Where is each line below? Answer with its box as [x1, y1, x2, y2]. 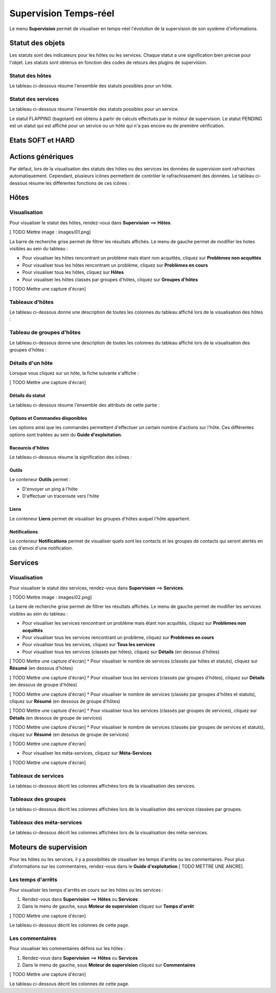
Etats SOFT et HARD [9, 136, 75, 145]
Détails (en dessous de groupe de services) [9, 715, 102, 721]
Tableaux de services [9, 772, 64, 779]
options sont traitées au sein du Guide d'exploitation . [9, 432, 123, 438]
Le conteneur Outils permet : [9, 477, 71, 483]
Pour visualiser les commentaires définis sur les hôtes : [9, 945, 126, 952]
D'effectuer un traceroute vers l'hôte [22, 493, 99, 499]
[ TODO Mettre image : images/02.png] [9, 594, 92, 600]
